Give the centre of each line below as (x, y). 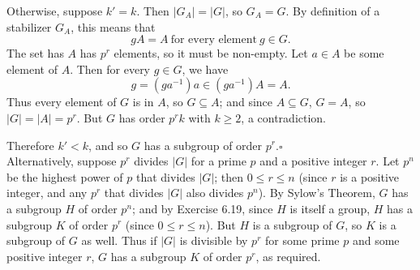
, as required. (288, 256)
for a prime (219, 161)
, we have (205, 69)
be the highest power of (65, 176)
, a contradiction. (284, 117)
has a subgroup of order (203, 145)
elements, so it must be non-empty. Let (211, 53)
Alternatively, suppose (62, 161)
